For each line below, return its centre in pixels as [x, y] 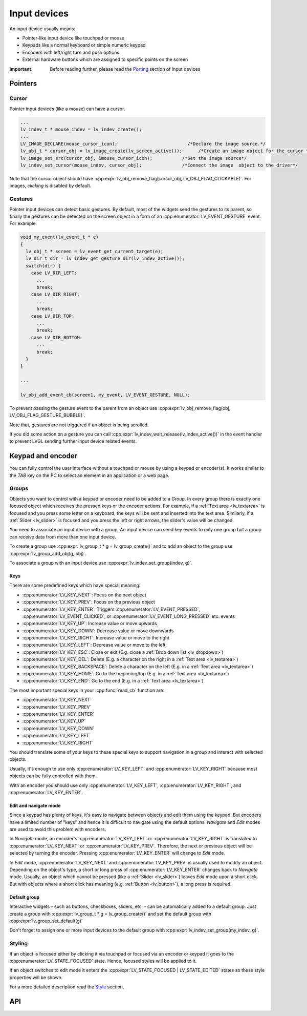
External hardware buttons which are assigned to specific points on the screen [105, 59]
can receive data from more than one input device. [63, 537]
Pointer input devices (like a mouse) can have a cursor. [67, 109]
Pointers [23, 84]
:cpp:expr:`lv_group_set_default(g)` [46, 921]
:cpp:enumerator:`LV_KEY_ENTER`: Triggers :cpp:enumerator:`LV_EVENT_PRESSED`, [111, 609]
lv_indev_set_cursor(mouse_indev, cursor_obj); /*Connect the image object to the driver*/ [159, 165]
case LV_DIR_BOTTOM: [57, 337]
